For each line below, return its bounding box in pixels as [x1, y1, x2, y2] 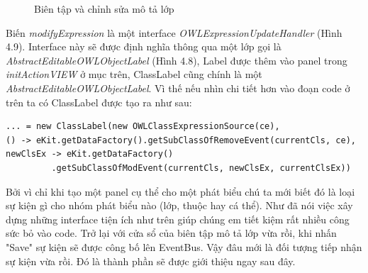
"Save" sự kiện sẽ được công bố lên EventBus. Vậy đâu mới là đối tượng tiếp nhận [6, 239, 362, 254]
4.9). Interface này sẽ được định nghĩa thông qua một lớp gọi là [6, 39, 281, 54]
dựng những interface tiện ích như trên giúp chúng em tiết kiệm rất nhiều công [6, 211, 350, 226]
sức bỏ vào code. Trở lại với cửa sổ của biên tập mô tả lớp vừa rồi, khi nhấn [6, 225, 337, 240]
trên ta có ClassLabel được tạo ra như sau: [6, 94, 192, 109]
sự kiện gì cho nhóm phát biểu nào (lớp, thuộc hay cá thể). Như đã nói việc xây [6, 198, 353, 213]
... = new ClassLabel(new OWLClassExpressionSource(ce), [6, 121, 280, 132]
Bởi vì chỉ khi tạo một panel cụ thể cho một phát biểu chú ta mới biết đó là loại [6, 184, 355, 199]
